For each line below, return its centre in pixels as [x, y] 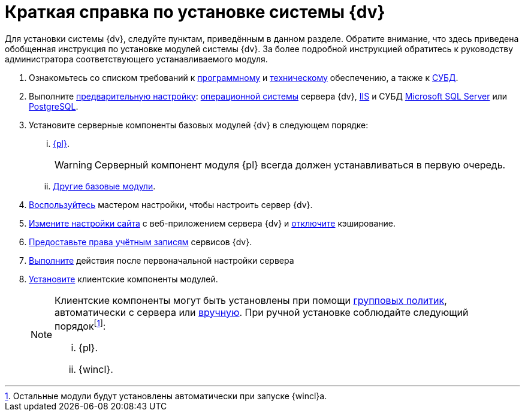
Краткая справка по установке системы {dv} [195, 12]
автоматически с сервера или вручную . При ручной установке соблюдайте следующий [262, 312]
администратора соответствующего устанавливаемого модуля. [136, 59]
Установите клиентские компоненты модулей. [123, 279]
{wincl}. [96, 370]
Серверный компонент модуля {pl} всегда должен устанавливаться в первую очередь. [300, 165]
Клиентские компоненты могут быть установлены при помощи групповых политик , [251, 300]
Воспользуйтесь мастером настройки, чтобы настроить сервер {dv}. [171, 204]
